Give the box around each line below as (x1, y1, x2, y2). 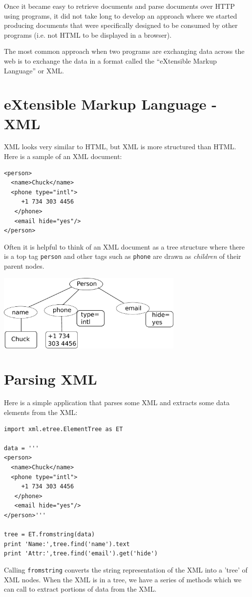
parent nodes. (4, 261, 44, 271)
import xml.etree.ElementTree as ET (4, 425, 123, 433)
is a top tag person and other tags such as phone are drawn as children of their (4, 251, 241, 261)
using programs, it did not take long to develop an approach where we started (4, 10, 237, 21)
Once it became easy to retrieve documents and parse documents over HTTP (4, 1, 235, 11)
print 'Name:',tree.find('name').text (4, 540, 130, 548)
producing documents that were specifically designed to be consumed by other (4, 20, 238, 30)
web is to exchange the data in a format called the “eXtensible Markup (4, 55, 217, 66)
